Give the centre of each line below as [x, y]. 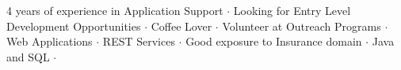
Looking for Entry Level [292, 10]
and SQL [28, 56]
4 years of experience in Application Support [115, 10]
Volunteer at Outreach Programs [302, 26]
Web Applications [50, 41]
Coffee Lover [181, 26]
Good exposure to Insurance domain [274, 41]
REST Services [139, 41]
